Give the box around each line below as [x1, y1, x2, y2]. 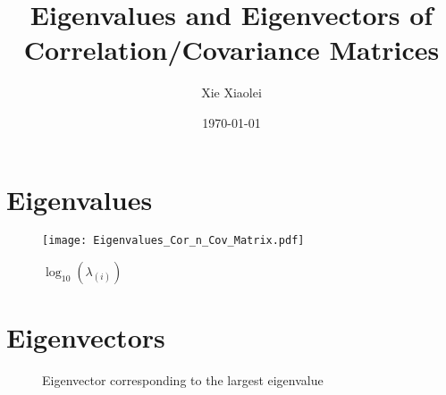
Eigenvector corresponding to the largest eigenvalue [42, 371, 324, 390]
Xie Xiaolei [201, 83, 262, 102]
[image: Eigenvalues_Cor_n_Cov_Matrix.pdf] [42, 234, 305, 248]
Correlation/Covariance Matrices [23, 31, 440, 68]
